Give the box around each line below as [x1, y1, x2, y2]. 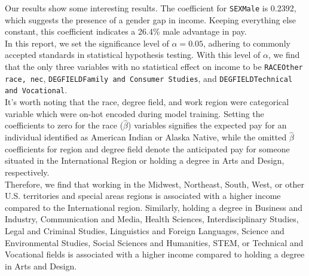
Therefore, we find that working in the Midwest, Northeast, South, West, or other [5, 177, 304, 190]
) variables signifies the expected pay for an [128, 119, 287, 131]
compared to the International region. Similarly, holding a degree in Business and [5, 201, 303, 213]
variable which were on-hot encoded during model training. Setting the [5, 107, 264, 119]
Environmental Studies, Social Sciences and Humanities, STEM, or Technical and [5, 236, 304, 249]
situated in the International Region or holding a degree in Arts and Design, [5, 154, 284, 167]
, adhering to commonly [203, 36, 290, 49]
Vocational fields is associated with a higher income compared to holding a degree [5, 248, 305, 260]
